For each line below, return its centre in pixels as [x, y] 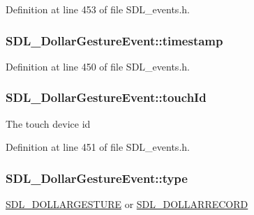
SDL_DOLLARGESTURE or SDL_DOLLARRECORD [127, 204]
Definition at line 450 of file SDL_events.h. [98, 66]
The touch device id [48, 123]
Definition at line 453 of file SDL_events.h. [98, 9]
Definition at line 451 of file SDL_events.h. [98, 147]
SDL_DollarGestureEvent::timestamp [114, 40]
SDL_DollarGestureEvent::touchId [106, 97]
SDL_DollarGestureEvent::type [97, 178]
